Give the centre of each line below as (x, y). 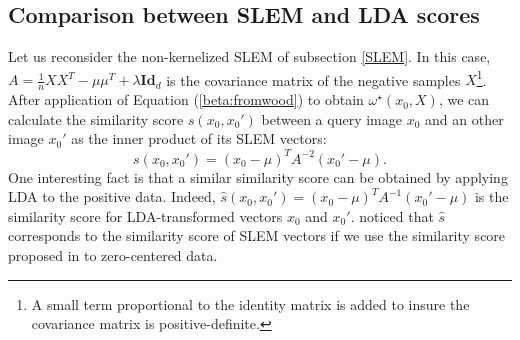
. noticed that (392, 215)
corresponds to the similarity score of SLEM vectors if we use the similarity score (257, 235)
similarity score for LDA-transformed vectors (145, 215)
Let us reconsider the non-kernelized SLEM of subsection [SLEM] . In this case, (249, 56)
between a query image (331, 118)
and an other (464, 118)
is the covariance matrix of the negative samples (313, 79)
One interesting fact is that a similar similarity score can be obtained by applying (258, 176)
